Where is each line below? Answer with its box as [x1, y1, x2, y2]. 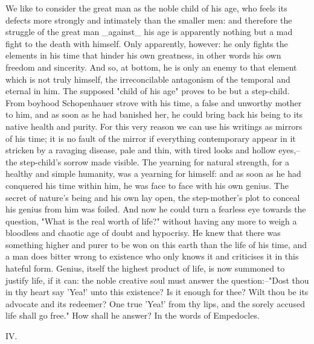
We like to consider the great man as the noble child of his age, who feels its [5, 2, 287, 14]
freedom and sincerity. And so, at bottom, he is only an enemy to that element [5, 60, 297, 73]
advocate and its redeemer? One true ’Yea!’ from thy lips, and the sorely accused [5, 297, 305, 310]
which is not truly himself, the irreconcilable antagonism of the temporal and [5, 72, 290, 85]
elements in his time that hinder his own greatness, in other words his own [5, 49, 281, 62]
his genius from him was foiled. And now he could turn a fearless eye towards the [5, 203, 306, 215]
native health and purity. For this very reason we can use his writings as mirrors [5, 119, 303, 132]
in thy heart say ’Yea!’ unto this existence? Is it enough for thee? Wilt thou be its [5, 285, 309, 298]
